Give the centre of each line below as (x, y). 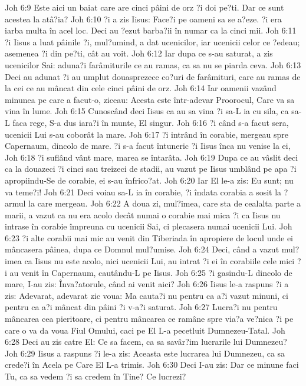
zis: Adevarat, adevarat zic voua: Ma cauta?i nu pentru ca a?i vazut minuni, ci (147, 295)
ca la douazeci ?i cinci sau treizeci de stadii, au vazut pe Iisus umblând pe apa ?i (151, 169)
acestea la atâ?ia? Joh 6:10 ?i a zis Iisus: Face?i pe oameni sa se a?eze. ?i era (143, 19)
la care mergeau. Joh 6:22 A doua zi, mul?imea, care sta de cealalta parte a (165, 203)
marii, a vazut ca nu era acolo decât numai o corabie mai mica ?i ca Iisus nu (143, 214)
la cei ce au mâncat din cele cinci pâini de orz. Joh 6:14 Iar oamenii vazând (141, 88)
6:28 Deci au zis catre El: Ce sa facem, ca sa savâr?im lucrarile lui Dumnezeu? (146, 342)
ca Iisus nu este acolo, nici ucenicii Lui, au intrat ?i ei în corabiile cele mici (159, 261)
